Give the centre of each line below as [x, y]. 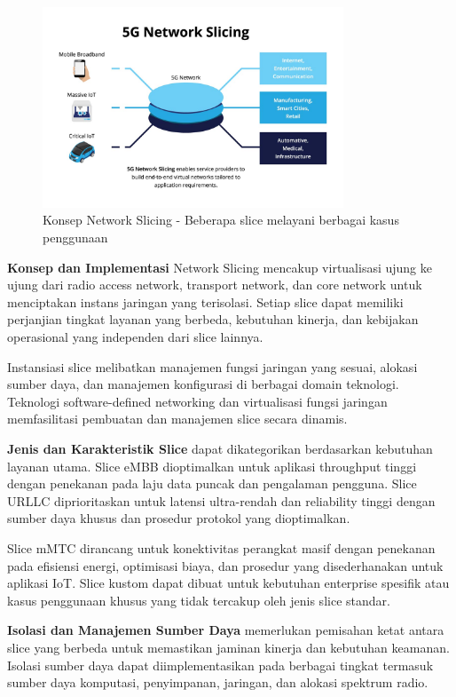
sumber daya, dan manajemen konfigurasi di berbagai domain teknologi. [203, 384]
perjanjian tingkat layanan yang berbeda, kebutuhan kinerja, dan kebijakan [213, 319]
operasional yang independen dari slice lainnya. [135, 337]
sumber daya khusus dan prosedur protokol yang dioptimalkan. [179, 518]
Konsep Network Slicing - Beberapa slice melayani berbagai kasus [221, 220]
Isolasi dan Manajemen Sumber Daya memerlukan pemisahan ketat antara [226, 630]
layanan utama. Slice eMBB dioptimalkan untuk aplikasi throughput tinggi [212, 466]
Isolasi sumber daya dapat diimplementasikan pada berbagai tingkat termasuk [220, 665]
